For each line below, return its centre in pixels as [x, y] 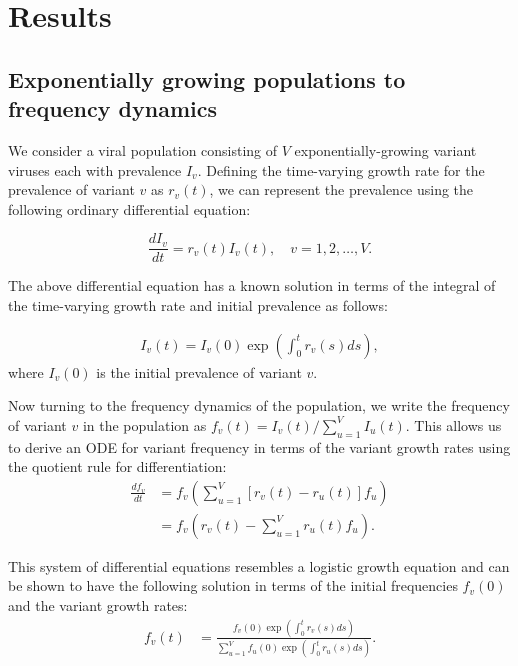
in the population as [144, 424]
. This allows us [453, 424]
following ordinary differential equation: [129, 208]
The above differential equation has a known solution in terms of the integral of [252, 285]
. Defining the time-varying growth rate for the [341, 169]
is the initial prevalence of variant [199, 371]
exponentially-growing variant [385, 149]
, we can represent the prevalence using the [341, 189]
